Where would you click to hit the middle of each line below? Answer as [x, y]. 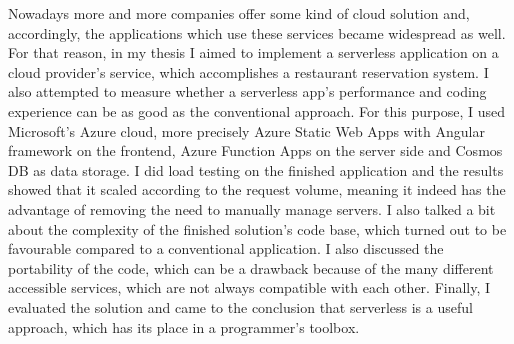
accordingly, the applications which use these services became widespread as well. [257, 32]
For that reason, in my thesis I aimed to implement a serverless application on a [253, 52]
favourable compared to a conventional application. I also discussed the [226, 248]
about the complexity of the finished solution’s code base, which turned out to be [257, 228]
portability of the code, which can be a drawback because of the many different [251, 267]
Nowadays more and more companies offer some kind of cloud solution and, [239, 13]
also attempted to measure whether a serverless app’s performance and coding [247, 91]
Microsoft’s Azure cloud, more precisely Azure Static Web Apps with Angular [246, 130]
